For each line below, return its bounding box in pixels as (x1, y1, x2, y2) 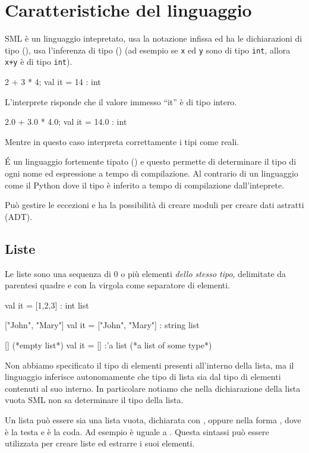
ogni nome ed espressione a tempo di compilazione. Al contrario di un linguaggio (5, 167, 298, 179)
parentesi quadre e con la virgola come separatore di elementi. (5, 279, 231, 291)
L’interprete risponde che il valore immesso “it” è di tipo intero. (5, 95, 237, 108)
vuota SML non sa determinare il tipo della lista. (5, 394, 184, 406)
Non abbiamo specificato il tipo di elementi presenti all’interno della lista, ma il (5, 358, 294, 371)
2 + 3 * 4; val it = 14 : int (5, 75, 101, 88)
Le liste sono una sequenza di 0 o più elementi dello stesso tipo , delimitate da (5, 267, 286, 279)
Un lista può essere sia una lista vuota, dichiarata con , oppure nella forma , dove (5, 413, 301, 426)
